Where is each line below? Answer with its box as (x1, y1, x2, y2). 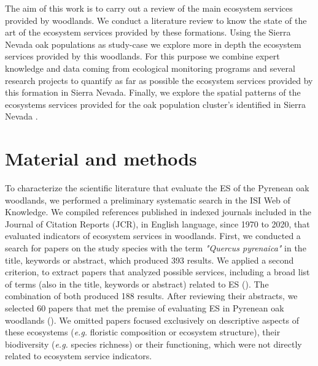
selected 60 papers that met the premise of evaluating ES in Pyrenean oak (5, 302, 284, 314)
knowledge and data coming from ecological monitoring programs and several (5, 61, 295, 74)
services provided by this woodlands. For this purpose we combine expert (5, 50, 280, 63)
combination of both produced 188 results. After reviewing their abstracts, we (5, 289, 298, 302)
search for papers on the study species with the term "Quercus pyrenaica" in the (5, 242, 306, 254)
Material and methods (5, 146, 197, 171)
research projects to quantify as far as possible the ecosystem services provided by (5, 74, 313, 86)
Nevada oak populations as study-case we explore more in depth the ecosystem (5, 37, 301, 50)
